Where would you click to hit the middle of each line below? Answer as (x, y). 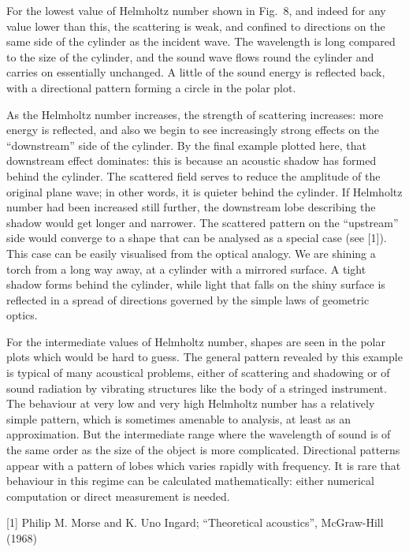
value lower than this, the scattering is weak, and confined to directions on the (196, 26)
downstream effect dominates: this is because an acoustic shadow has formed (191, 160)
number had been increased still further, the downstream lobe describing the (191, 207)
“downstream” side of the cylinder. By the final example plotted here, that (187, 145)
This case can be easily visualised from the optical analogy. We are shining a (191, 253)
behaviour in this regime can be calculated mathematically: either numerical (190, 481)
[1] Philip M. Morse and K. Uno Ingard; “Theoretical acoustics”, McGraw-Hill (195, 522)
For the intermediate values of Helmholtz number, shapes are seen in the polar (196, 341)
